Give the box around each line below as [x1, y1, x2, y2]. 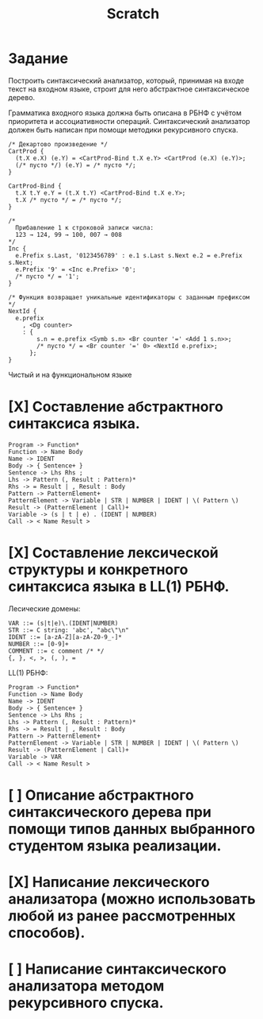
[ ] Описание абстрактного [8, 786, 194, 804]
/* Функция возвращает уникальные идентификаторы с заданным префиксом [8, 293, 250, 301]
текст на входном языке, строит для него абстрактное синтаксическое [8, 84, 250, 94]
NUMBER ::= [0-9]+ [8, 640, 69, 648]
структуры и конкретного [8, 561, 189, 579]
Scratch [106, 5, 160, 23]
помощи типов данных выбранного [8, 820, 256, 838]
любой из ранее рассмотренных [8, 907, 236, 925]
